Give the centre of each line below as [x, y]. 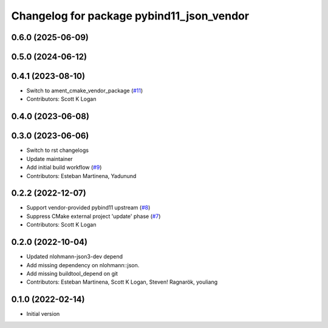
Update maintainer [50, 159]
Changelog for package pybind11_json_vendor [130, 16]
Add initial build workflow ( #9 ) [64, 168]
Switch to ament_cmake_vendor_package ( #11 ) [85, 91]
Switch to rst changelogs [58, 150]
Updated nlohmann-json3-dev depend [75, 257]
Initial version [43, 314]
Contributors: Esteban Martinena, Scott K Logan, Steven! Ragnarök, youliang [122, 282]
